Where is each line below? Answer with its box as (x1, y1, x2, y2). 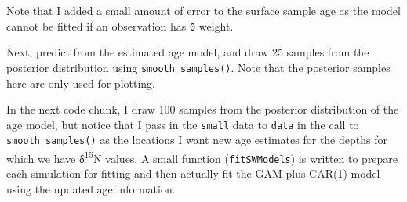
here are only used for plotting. (6, 74, 155, 91)
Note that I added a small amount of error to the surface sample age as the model (6, 2, 401, 18)
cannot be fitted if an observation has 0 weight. (6, 17, 234, 34)
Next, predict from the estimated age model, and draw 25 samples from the (6, 44, 369, 60)
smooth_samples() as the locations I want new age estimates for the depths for (6, 132, 387, 148)
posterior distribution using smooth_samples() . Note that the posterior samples (6, 59, 391, 75)
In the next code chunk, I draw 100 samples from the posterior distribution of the (6, 101, 399, 117)
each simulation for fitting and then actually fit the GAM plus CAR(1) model (6, 165, 380, 182)
